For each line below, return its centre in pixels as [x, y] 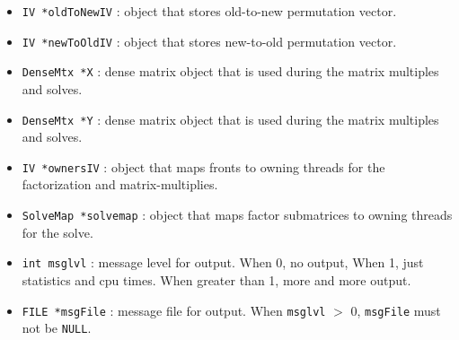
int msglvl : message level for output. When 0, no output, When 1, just [223, 262]
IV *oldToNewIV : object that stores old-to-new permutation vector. [209, 11]
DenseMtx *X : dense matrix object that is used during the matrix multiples [230, 71]
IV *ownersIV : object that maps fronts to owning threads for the [203, 166]
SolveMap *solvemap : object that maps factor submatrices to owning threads [237, 215]
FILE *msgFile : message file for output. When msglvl [174, 310]
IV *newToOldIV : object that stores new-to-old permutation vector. [209, 41]
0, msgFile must [396, 310]
